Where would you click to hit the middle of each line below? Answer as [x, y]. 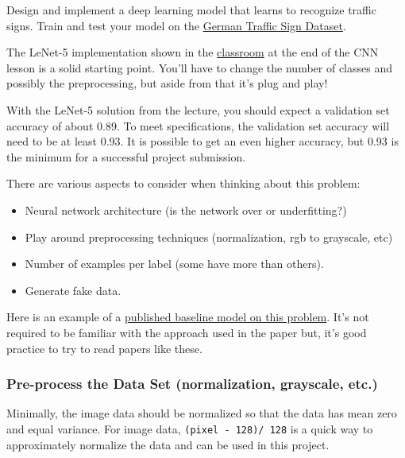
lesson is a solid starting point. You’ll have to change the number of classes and [200, 67]
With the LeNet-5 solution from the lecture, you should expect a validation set [198, 109]
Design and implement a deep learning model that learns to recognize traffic [191, 10]
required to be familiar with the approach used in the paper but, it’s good [187, 332]
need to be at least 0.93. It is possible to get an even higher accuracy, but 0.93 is [202, 141]
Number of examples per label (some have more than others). [174, 264]
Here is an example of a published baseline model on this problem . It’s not [188, 317]
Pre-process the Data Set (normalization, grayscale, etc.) [192, 384]
